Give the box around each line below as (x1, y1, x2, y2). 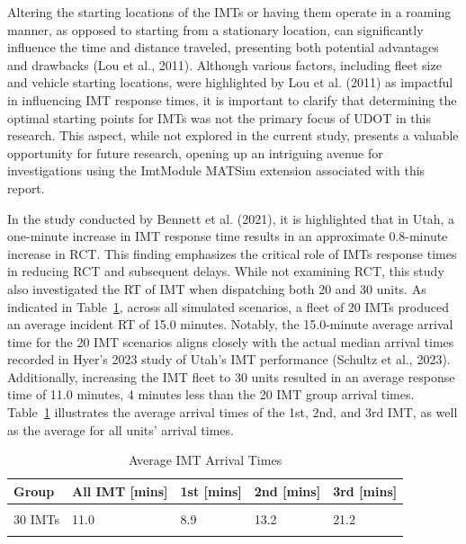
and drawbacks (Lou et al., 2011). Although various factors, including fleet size (7, 55, 442, 74)
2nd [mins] (254, 481, 321, 500)
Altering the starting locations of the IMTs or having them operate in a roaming (7, 3, 452, 21)
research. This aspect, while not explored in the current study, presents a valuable (7, 126, 459, 145)
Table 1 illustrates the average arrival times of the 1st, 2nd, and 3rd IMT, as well (7, 403, 458, 422)
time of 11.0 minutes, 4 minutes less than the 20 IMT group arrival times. (7, 385, 415, 404)
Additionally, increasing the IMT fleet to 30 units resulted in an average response (7, 367, 455, 386)
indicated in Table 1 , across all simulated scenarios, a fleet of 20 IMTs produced (7, 297, 449, 316)
